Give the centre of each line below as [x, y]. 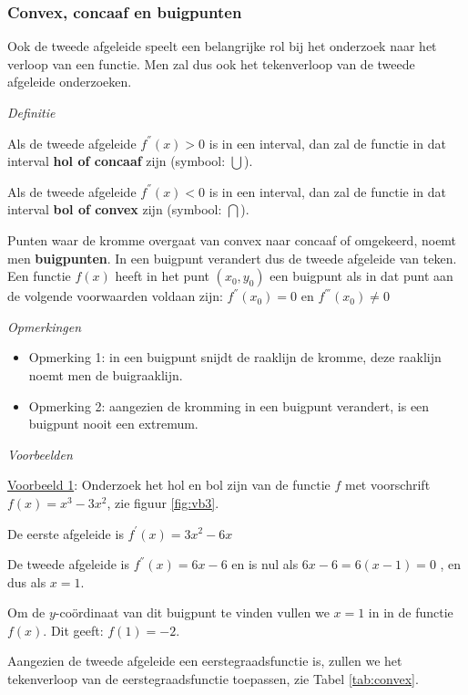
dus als [27, 581]
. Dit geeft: [73, 630]
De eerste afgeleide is [66, 533]
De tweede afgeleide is [69, 564]
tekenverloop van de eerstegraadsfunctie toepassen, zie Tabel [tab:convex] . [213, 679]
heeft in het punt [162, 276]
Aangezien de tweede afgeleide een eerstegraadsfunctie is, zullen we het [205, 661]
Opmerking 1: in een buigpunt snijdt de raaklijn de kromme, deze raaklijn [235, 357]
